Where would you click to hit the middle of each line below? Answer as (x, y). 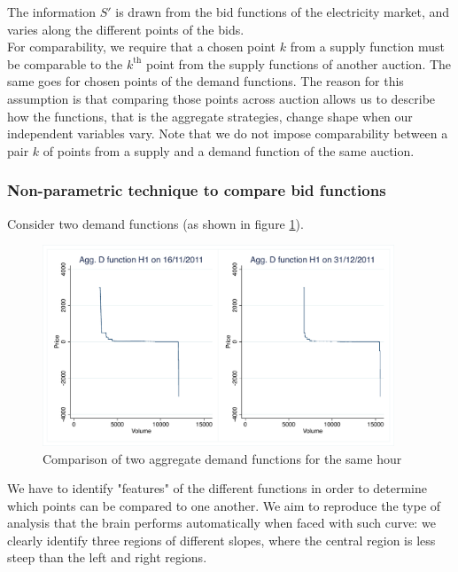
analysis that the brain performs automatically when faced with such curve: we (221, 523)
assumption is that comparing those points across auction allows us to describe (221, 98)
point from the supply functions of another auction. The (299, 63)
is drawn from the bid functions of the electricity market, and (283, 12)
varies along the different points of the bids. (126, 29)
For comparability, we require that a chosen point (142, 47)
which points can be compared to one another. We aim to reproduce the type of (224, 505)
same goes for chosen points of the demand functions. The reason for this (206, 81)
